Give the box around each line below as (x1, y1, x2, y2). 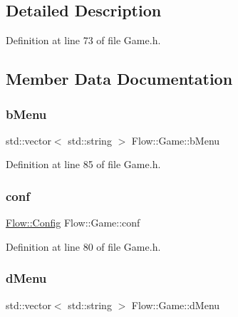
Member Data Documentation (6, 68, 233, 90)
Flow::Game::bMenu (131, 132, 220, 147)
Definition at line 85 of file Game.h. (6, 157, 161, 172)
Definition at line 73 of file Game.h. (6, 33, 161, 48)
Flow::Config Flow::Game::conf (6, 215, 140, 230)
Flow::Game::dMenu (131, 297, 220, 312)
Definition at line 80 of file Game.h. (6, 239, 161, 254)
